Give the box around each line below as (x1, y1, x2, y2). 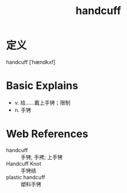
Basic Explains (6, 79, 78, 92)
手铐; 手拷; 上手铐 (20, 153, 63, 160)
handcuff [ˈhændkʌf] (6, 58, 56, 66)
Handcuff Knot (6, 160, 42, 167)
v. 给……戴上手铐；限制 (14, 99, 71, 106)
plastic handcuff (6, 174, 46, 181)
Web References (6, 127, 89, 141)
